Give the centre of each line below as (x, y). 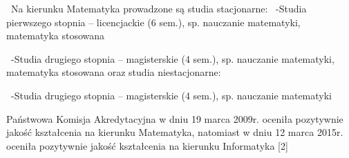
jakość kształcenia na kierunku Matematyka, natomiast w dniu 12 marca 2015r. (175, 132)
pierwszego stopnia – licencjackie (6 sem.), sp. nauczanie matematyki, (153, 22)
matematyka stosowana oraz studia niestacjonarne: (114, 72)
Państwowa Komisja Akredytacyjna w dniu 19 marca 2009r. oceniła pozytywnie (175, 118)
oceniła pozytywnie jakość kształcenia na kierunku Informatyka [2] (147, 145)
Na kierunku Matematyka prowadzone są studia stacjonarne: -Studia (159, 8)
